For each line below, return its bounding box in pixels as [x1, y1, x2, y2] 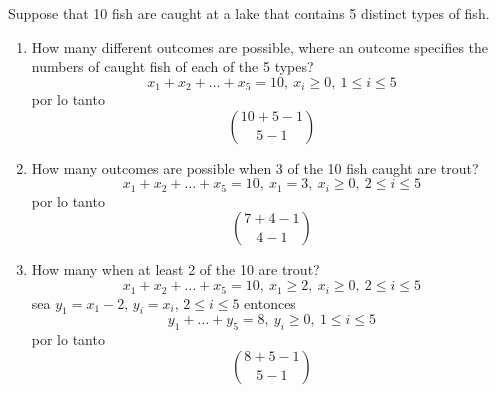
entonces [244, 292, 296, 313]
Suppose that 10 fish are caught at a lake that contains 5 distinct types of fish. [8, 3, 490, 23]
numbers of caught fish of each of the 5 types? [31, 56, 314, 77]
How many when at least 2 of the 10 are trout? [31, 259, 320, 280]
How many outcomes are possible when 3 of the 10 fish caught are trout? [31, 157, 479, 178]
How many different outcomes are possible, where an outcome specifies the [31, 36, 488, 57]
